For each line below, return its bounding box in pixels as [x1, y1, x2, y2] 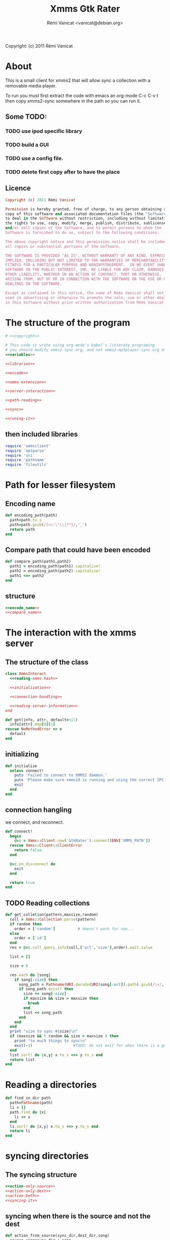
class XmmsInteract [5, 671, 47, 676]
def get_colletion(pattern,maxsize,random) [5, 912, 99, 917]
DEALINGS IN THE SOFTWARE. [5, 281, 62, 286]
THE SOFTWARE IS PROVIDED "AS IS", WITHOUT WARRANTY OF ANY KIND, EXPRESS [5, 253, 166, 258]
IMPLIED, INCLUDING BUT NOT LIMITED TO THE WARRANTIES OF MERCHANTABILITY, [5, 258, 168, 263]
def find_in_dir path [5, 1096, 51, 1101]
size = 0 [10, 963, 28, 968]
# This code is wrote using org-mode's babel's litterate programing [5, 343, 155, 348]
